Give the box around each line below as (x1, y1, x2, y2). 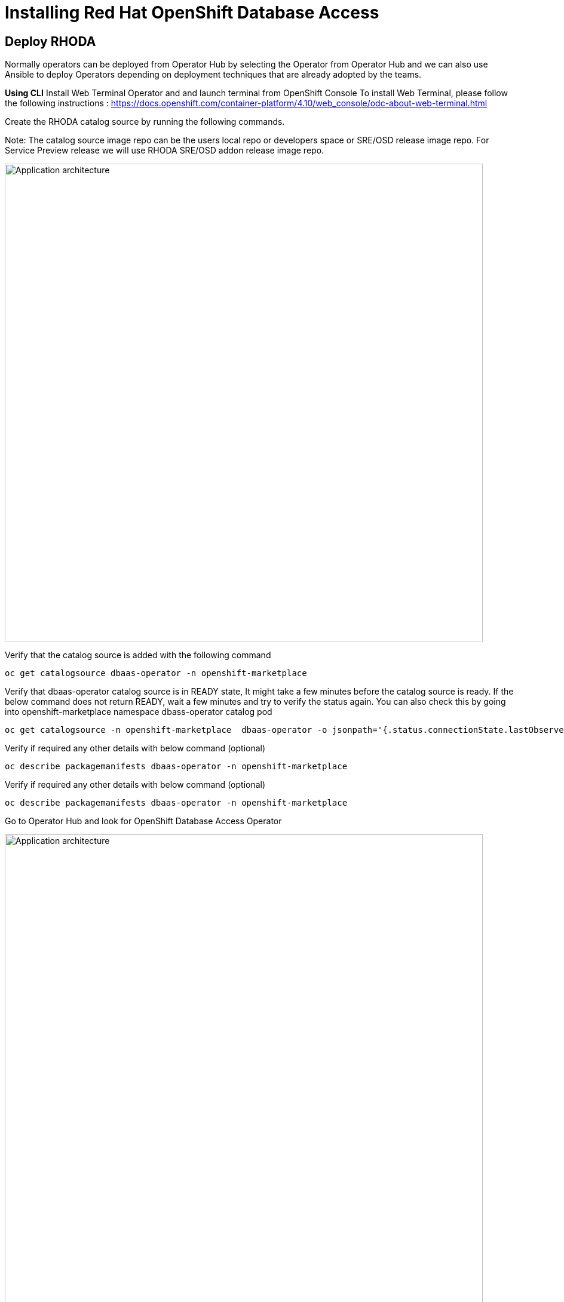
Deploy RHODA (5, 33, 96, 49)
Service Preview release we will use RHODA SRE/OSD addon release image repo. (5, 145, 324, 156)
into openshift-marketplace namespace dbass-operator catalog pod (5, 707, 272, 717)
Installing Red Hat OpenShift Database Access (5, 2, 379, 23)
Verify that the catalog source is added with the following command (5, 650, 271, 661)
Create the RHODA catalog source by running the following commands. (5, 116, 285, 127)
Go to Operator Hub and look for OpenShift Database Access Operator (5, 816, 282, 827)
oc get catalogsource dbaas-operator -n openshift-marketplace (5, 668, 307, 678)
